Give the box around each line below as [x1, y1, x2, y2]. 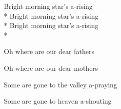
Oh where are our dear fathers [4, 46, 94, 56]
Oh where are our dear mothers [4, 62, 98, 73]
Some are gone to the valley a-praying [4, 79, 117, 89]
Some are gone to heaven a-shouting [4, 96, 112, 106]
